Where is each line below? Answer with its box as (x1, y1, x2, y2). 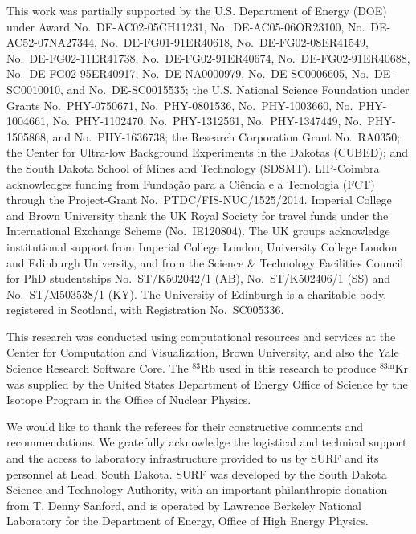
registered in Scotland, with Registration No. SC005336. (6, 301, 284, 318)
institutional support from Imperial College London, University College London (6, 238, 398, 255)
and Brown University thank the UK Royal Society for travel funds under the (6, 206, 389, 223)
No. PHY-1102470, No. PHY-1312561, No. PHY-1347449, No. (52, 112, 362, 129)
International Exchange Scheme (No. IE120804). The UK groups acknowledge (6, 222, 390, 239)
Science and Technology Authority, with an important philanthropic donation (6, 481, 388, 498)
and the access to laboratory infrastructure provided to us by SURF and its (6, 450, 379, 467)
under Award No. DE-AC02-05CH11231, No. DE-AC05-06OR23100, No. (6, 18, 365, 35)
